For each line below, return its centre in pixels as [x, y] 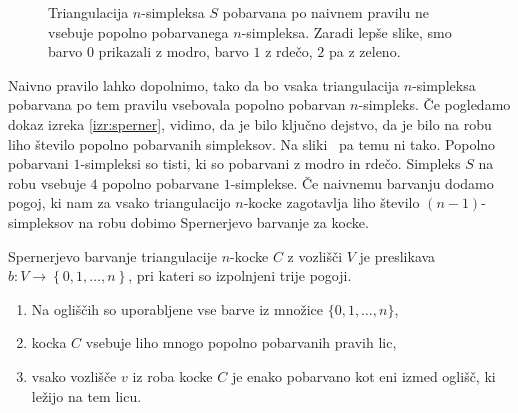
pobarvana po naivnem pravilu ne [325, 12]
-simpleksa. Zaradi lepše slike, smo [346, 31]
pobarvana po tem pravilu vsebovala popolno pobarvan [177, 104]
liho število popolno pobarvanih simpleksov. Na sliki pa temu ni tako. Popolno [252, 143]
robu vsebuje [47, 182]
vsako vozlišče [74, 375]
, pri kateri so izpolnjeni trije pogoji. [240, 275]
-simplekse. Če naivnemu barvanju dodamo [362, 182]
